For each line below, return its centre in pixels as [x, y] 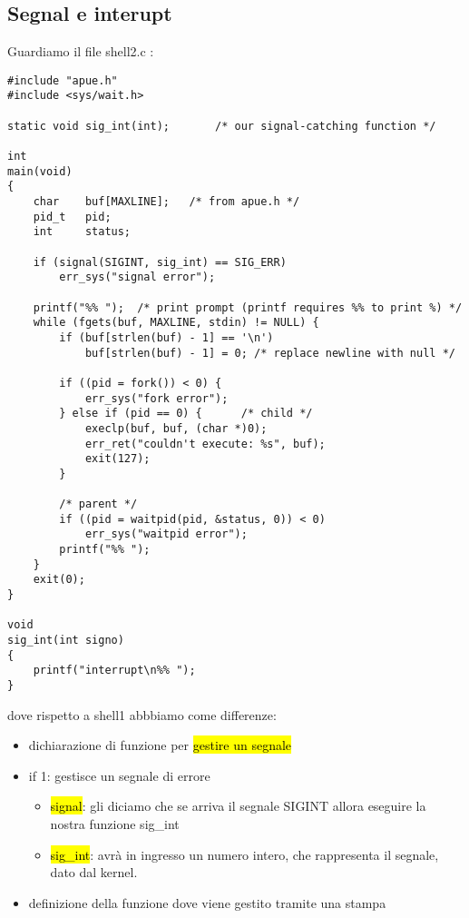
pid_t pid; [72, 217]
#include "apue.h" [63, 80]
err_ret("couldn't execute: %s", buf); [205, 444]
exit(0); [59, 580]
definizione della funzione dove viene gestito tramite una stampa [207, 902]
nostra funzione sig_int [115, 824]
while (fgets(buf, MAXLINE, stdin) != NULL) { [176, 323]
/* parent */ [98, 504]
